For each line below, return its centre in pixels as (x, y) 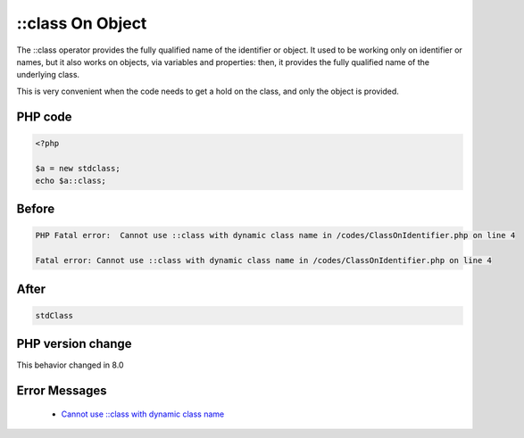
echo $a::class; (71, 180)
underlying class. (48, 75)
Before (36, 209)
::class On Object (82, 23)
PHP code (44, 116)
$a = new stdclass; (78, 168)
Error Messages (62, 391)
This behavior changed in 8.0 (70, 365)
